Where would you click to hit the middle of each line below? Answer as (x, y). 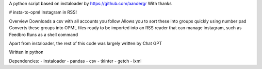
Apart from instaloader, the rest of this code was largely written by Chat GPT (85, 43)
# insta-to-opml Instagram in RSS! (43, 12)
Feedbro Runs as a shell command (43, 34)
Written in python (26, 52)
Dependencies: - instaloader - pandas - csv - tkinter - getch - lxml (75, 61)
